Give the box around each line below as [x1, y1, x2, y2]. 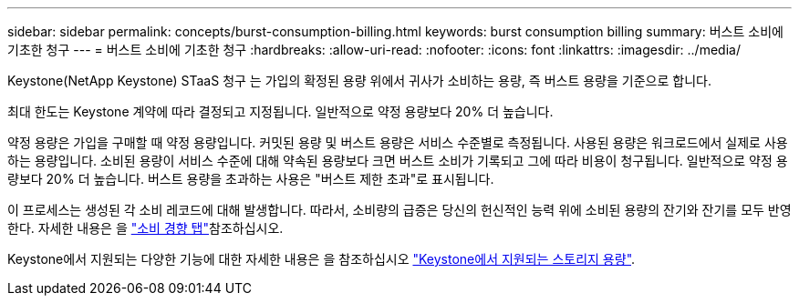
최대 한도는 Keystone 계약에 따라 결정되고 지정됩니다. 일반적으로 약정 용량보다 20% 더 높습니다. [7, 104, 554, 119]
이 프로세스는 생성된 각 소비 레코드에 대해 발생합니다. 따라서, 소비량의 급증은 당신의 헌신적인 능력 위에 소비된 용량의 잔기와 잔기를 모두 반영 [7, 202, 792, 217]
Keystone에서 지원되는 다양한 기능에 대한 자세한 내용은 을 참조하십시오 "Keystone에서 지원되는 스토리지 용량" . [7, 251, 636, 267]
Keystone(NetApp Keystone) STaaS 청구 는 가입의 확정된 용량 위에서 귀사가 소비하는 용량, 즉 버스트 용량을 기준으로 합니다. [7, 73, 711, 88]
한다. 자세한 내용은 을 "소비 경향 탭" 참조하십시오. [7, 220, 284, 236]
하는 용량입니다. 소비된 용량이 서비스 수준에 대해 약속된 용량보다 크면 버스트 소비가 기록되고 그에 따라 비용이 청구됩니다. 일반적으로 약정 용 [7, 153, 788, 168]
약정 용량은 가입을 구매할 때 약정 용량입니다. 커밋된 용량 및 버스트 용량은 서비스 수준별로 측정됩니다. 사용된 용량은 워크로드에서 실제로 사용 [7, 135, 788, 150]
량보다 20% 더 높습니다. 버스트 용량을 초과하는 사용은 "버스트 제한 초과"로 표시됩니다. [7, 171, 494, 187]
